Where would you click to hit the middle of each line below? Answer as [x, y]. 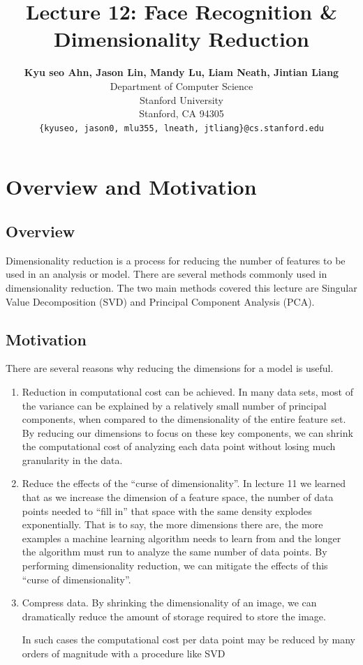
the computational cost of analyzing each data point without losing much [179, 446]
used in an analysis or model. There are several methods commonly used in [166, 274]
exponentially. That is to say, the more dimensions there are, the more [172, 524]
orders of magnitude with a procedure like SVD [124, 653]
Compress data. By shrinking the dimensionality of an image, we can [169, 603]
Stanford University [181, 99]
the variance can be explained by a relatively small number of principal [174, 405]
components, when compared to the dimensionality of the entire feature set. [184, 419]
